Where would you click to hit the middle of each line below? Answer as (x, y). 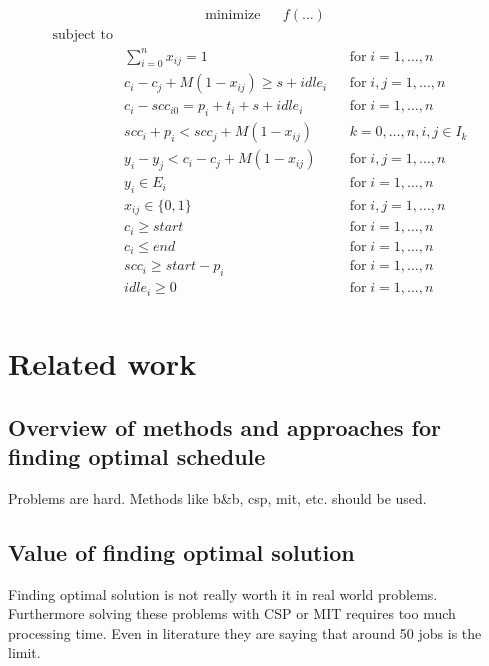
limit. (24, 652)
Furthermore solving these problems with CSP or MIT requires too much (232, 613)
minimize (233, 15)
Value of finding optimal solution (181, 551)
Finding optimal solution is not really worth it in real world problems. (223, 593)
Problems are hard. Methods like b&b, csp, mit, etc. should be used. (217, 497)
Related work (102, 362)
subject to (82, 35)
